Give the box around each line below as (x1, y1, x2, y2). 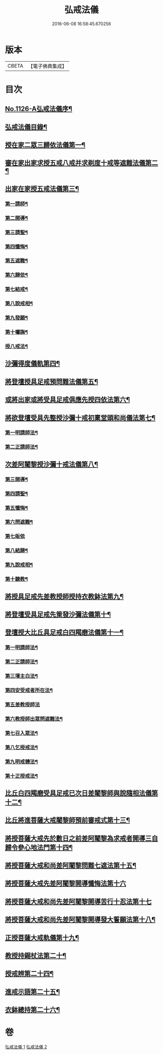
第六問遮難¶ (5, 519, 33, 526)
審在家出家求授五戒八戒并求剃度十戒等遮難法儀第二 (5, 159, 158, 167)
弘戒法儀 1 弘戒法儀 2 (5, 1044, 48, 1050)
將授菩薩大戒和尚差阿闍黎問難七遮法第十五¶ (5, 861, 137, 870)
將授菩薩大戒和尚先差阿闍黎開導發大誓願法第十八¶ (5, 915, 156, 924)
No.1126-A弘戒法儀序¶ (5, 105, 73, 113)
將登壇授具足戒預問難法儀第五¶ (5, 377, 98, 386)
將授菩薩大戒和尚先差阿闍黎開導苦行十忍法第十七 (5, 897, 152, 906)
